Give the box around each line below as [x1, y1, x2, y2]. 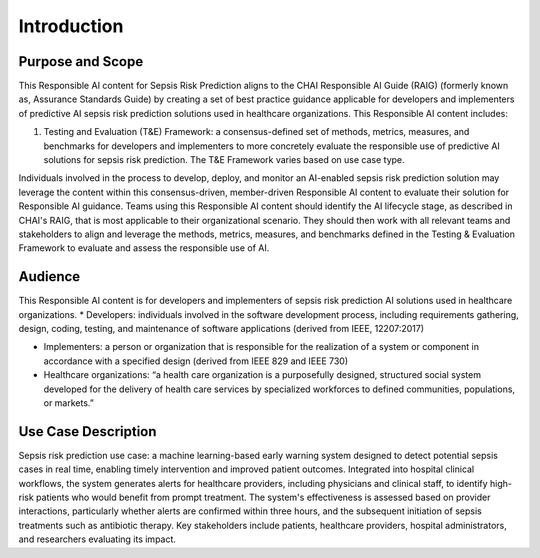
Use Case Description [18, 423, 157, 440]
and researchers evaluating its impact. [18, 533, 177, 545]
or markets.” [43, 397, 94, 409]
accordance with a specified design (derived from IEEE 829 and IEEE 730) [43, 355, 349, 367]
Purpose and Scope [18, 53, 144, 70]
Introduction [18, 15, 124, 37]
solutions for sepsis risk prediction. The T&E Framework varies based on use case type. [43, 154, 405, 166]
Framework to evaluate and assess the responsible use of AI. [18, 242, 270, 254]
